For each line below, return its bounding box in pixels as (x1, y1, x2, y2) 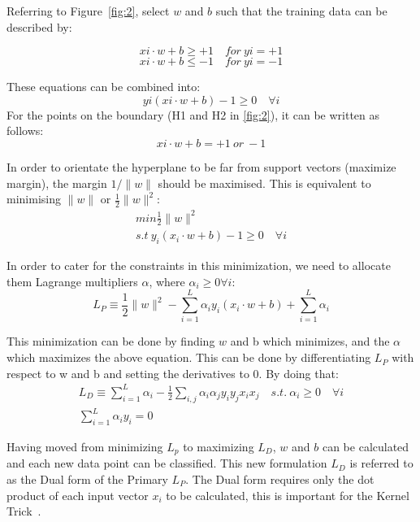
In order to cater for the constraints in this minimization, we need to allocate (6, 257, 391, 274)
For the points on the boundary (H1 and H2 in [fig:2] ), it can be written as (6, 106, 380, 123)
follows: (6, 122, 44, 139)
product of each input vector (6, 486, 149, 503)
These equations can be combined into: (6, 78, 201, 95)
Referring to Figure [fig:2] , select (6, 2, 170, 19)
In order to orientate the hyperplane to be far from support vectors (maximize (6, 158, 396, 175)
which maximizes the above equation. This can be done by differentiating (6, 349, 371, 366)
